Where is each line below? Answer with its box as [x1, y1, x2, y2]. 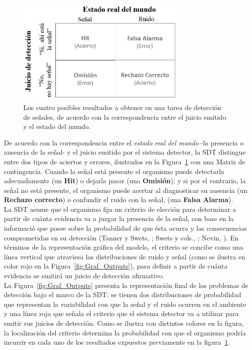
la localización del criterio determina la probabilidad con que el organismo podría [4, 327, 246, 337]
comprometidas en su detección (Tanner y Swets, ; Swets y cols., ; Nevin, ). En [4, 232, 239, 242]
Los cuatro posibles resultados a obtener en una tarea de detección [23, 102, 221, 112]
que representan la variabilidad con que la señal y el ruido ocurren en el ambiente [4, 299, 246, 309]
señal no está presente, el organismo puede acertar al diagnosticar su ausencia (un [4, 185, 248, 195]
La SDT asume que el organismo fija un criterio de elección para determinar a [4, 204, 236, 214]
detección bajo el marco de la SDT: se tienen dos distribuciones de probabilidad [4, 289, 241, 300]
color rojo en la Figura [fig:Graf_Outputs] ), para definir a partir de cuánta [4, 261, 228, 271]
